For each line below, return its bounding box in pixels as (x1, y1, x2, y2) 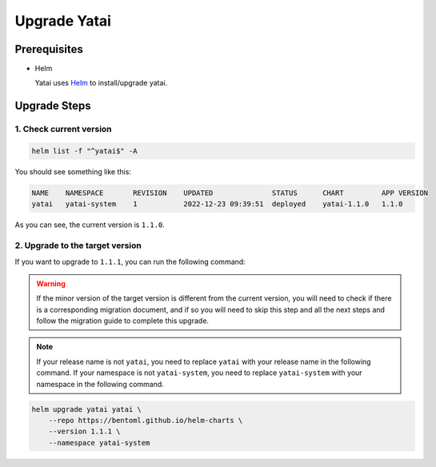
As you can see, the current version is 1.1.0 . (14, 220, 166, 230)
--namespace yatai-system (48, 438, 150, 447)
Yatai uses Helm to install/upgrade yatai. (34, 78, 168, 88)
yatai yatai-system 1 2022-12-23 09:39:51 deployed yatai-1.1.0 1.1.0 (31, 200, 403, 209)
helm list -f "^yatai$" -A (31, 146, 138, 156)
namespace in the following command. (36, 379, 164, 389)
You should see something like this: (14, 167, 132, 176)
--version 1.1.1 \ (48, 427, 121, 436)
